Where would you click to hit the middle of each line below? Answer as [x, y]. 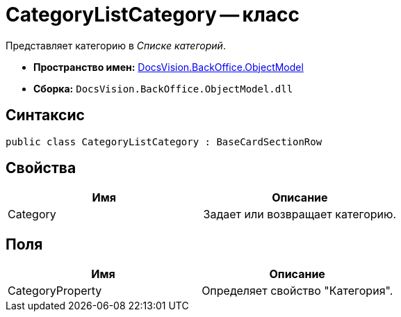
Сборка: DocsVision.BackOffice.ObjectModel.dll [163, 88]
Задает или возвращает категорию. [300, 214]
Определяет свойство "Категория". [297, 291]
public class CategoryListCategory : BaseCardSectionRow [164, 141]
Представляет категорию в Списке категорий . [116, 45]
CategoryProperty [55, 291]
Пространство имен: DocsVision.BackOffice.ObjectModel [169, 67]
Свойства [41, 168]
